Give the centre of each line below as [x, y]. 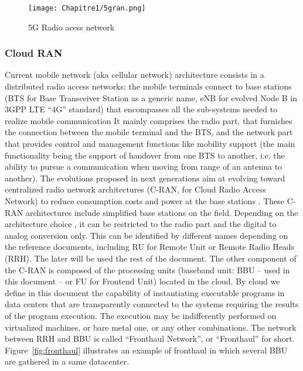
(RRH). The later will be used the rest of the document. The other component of [151, 258]
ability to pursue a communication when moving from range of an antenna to [144, 166]
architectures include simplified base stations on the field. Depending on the [162, 212]
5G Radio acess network [72, 27]
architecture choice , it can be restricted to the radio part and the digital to [141, 224]
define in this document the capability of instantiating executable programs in [145, 292]
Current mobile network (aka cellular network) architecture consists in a [135, 75]
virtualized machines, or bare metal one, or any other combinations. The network [151, 327]
